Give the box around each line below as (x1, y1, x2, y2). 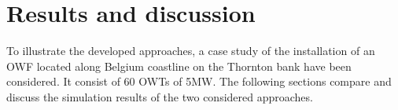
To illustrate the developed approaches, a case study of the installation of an (6, 42, 375, 59)
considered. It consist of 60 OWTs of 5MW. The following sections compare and (6, 73, 392, 90)
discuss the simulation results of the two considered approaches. (6, 88, 313, 104)
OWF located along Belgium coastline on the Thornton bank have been (6, 57, 352, 74)
